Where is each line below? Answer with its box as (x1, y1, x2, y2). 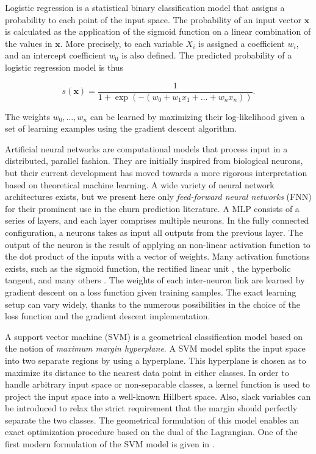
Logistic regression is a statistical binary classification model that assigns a (5, 1, 285, 13)
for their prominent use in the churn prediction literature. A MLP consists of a (5, 202, 300, 215)
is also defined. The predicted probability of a (121, 49, 292, 62)
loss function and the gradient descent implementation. (5, 310, 210, 322)
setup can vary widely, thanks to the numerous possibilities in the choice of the (5, 297, 300, 310)
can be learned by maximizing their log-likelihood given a (90, 110, 305, 122)
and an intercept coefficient (5, 49, 107, 62)
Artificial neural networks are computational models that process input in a (5, 142, 288, 155)
